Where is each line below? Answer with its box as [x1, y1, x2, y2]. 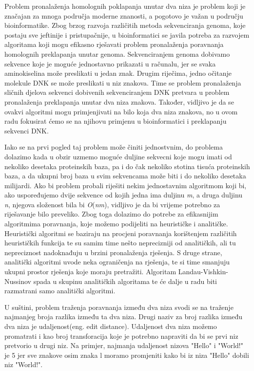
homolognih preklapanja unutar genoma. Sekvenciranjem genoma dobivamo [4, 48, 230, 59]
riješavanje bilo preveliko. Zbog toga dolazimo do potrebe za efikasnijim [4, 209, 218, 219]
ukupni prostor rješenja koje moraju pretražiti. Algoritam [4, 266, 176, 277]
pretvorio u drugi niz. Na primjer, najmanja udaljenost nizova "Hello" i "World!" [4, 340, 243, 350]
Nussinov [4, 276, 31, 286]
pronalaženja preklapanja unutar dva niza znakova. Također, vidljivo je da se [4, 96, 234, 107]
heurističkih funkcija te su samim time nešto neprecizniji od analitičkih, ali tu [4, 238, 236, 248]
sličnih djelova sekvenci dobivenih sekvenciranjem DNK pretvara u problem [4, 87, 230, 97]
